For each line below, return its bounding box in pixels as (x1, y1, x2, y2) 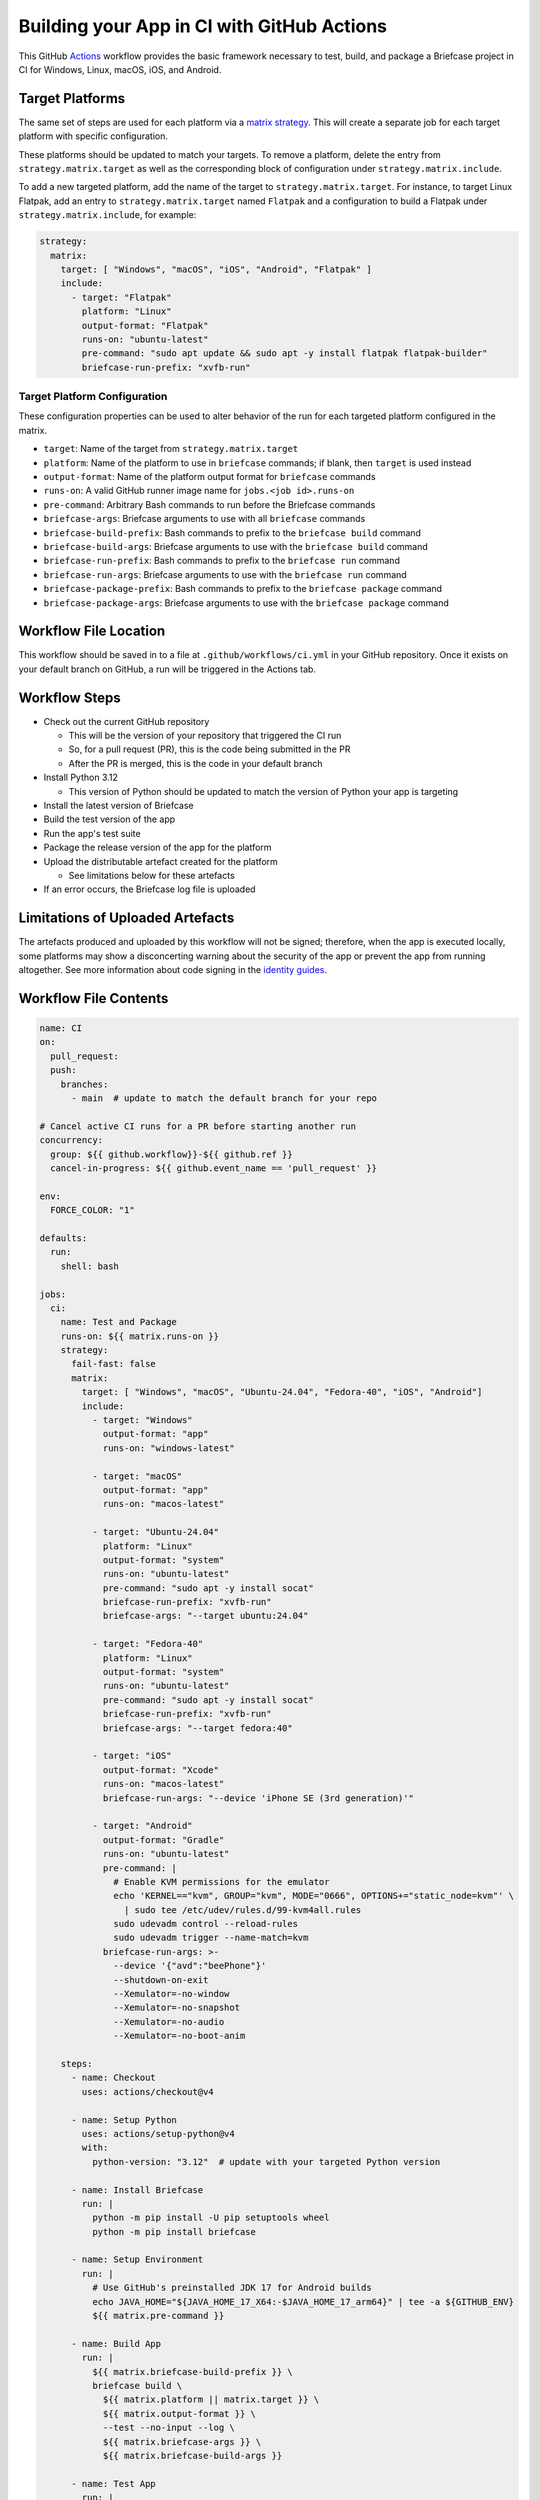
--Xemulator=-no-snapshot (113, 2002, 240, 2014)
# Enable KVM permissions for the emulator (113, 1876, 330, 1887)
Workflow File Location (18, 623, 166, 640)
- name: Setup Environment (71, 2254, 204, 2265)
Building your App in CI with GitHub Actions (18, 15, 387, 37)
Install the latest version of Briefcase (43, 800, 194, 812)
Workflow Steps (18, 689, 121, 706)
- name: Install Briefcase (71, 2184, 204, 2195)
